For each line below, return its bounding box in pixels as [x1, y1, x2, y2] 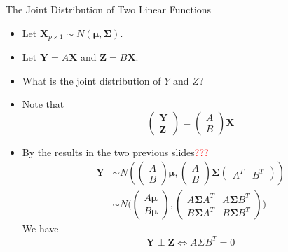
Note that [22, 97, 64, 111]
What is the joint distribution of [22, 73, 161, 87]
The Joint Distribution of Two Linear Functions [6, 2, 212, 16]
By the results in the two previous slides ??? [22, 144, 209, 159]
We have [22, 221, 59, 236]
